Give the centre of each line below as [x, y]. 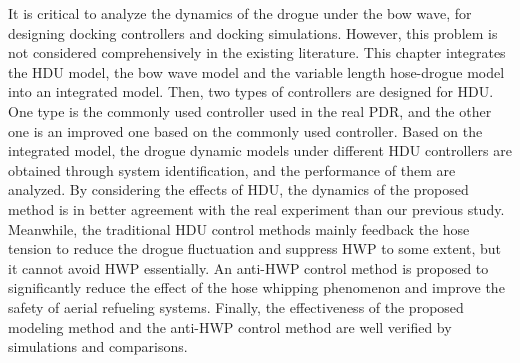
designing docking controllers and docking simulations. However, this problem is [253, 32]
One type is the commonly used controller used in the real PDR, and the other [250, 110]
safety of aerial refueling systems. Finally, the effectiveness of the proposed [236, 306]
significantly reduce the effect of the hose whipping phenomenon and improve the [256, 287]
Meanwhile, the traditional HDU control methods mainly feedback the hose [239, 228]
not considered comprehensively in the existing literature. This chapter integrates [257, 52]
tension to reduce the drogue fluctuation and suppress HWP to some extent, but [255, 248]
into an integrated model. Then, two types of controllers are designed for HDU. [251, 91]
